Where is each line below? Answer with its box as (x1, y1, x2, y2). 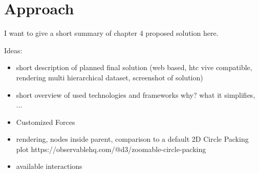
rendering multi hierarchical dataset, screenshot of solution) (16, 72, 203, 82)
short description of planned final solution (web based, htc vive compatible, (16, 62, 252, 73)
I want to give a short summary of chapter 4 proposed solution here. (4, 28, 219, 38)
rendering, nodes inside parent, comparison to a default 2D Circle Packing (16, 134, 249, 144)
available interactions (16, 161, 82, 171)
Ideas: (4, 45, 23, 55)
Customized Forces (16, 116, 75, 127)
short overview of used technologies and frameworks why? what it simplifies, (16, 89, 255, 100)
